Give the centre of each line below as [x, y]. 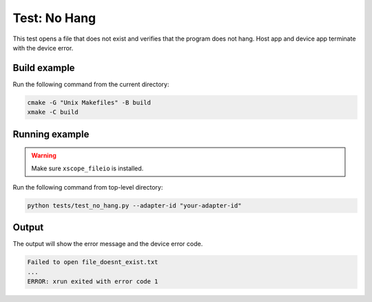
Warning [44, 156]
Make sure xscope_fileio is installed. [87, 168]
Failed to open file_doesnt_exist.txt [93, 262]
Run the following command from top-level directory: [88, 187]
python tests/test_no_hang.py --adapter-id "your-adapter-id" [134, 205]
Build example [44, 68]
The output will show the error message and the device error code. [108, 244]
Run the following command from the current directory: [91, 84]
